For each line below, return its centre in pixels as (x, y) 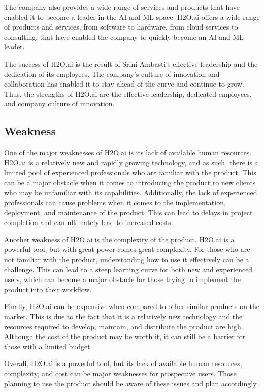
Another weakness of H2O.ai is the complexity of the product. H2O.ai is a (119, 239)
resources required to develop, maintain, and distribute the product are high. (124, 326)
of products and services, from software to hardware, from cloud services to (121, 27)
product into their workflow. (48, 289)
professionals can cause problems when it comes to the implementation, (115, 202)
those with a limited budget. (48, 346)
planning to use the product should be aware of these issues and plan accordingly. (131, 383)
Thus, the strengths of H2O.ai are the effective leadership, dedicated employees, (128, 93)
